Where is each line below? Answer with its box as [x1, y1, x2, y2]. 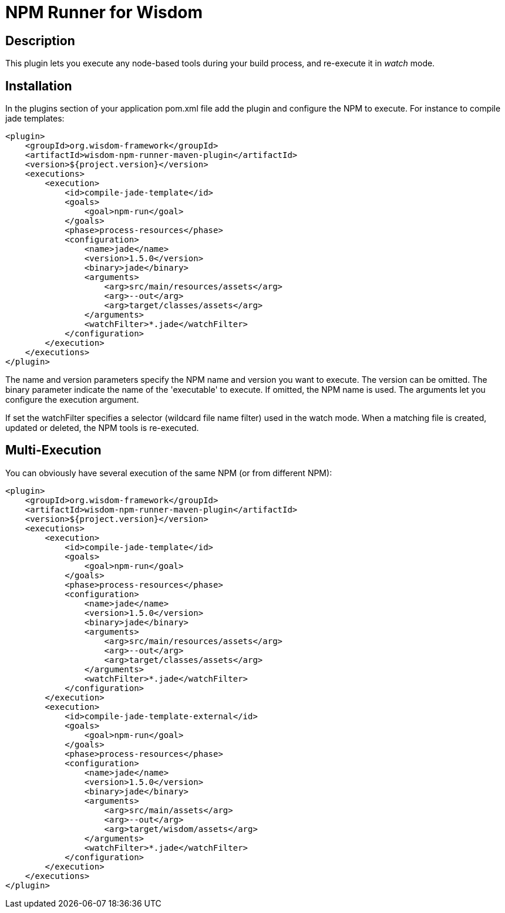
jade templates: [5, 113, 65, 124]
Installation [5, 78, 72, 93]
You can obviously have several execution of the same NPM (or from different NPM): [5, 467, 332, 478]
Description [5, 33, 75, 48]
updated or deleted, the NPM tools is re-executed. [5, 423, 199, 433]
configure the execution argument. [5, 395, 139, 405]
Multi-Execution [5, 443, 102, 458]
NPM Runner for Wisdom [5, 2, 203, 22]
